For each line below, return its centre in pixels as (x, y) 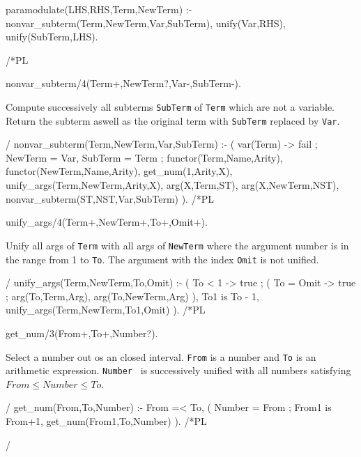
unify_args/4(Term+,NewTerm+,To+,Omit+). (107, 222)
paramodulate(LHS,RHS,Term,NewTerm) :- (99, 9)
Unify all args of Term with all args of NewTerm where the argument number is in (177, 245)
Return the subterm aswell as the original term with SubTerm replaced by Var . (173, 120)
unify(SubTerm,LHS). (52, 37)
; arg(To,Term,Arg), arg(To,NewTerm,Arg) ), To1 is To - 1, (132, 296)
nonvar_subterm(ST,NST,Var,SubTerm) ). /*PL (110, 198)
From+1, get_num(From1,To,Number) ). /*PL (106, 421)
